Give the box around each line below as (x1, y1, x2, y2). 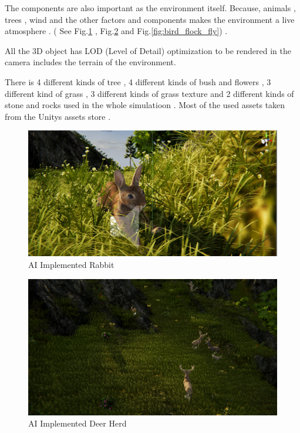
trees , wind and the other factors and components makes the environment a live (5, 13, 295, 25)
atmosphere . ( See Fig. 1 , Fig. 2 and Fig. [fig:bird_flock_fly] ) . (5, 25, 228, 37)
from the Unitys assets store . (5, 110, 111, 122)
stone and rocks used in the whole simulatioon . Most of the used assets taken (5, 99, 285, 111)
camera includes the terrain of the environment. (5, 56, 176, 68)
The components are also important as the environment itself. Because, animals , (5, 2, 296, 14)
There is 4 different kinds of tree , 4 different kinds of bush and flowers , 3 (5, 75, 271, 88)
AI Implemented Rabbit (28, 259, 114, 270)
